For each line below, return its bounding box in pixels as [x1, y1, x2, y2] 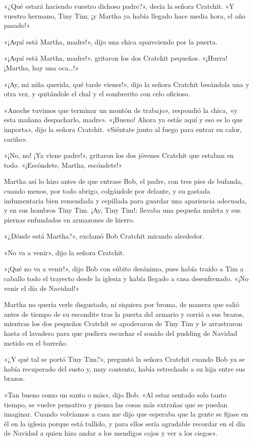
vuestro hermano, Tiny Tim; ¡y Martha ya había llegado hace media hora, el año [4, 10, 246, 21]
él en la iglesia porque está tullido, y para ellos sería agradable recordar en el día [4, 418, 246, 428]
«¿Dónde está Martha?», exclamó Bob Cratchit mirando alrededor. [4, 231, 204, 241]
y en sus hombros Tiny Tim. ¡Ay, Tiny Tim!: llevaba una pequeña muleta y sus [4, 205, 241, 215]
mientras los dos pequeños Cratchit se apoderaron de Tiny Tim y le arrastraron [4, 318, 243, 329]
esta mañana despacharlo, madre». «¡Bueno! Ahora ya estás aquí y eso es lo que [4, 114, 243, 125]
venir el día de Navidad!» [4, 283, 80, 293]
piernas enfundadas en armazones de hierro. [4, 214, 135, 224]
